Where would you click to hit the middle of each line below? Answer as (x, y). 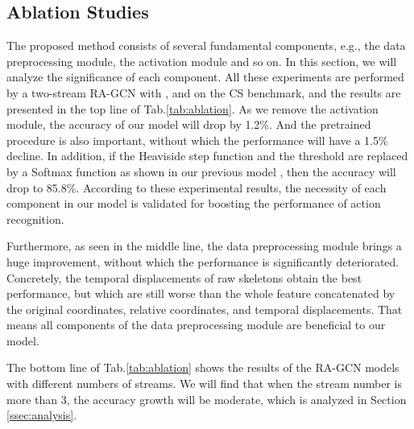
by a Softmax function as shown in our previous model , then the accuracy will (201, 171)
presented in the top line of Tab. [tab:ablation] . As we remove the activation (193, 108)
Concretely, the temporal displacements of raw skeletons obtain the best (184, 277)
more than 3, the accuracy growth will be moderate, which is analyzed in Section (207, 399)
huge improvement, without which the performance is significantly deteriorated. (203, 261)
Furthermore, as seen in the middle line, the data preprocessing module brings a (204, 246)
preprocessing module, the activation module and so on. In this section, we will (202, 61)
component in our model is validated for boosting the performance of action (194, 203)
